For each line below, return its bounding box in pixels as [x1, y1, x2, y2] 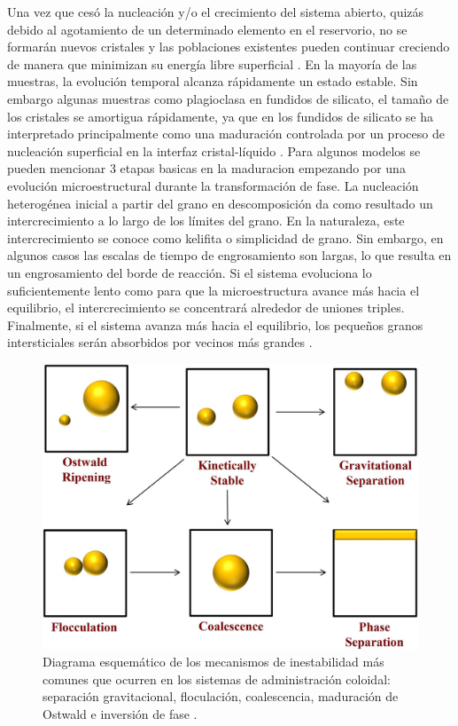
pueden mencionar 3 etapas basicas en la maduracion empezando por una [7, 159, 406, 178]
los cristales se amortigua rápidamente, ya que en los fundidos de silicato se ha [7, 107, 433, 125]
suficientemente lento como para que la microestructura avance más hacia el [7, 280, 420, 299]
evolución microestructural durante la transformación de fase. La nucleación [7, 176, 419, 194]
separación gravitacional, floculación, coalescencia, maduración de [43, 687, 399, 706]
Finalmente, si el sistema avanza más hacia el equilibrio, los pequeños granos [7, 315, 423, 334]
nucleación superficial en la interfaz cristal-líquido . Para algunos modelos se [7, 141, 421, 160]
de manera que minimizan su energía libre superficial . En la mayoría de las [7, 54, 417, 73]
